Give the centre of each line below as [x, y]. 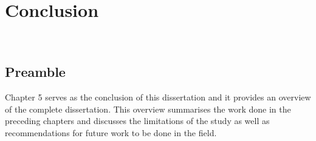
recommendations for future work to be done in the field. [111, 132]
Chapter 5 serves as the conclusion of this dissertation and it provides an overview [158, 97]
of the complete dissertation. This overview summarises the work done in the [148, 109]
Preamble [35, 72]
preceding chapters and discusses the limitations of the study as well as [137, 121]
